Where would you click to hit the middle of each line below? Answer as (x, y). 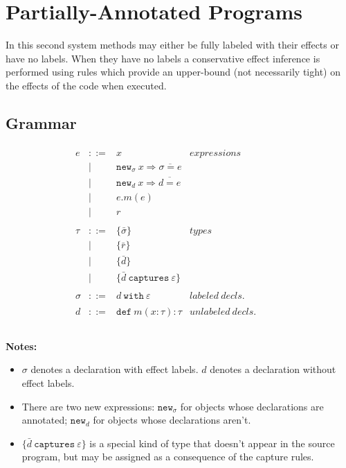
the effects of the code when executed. (86, 85)
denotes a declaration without (273, 369)
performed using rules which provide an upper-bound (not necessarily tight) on (173, 72)
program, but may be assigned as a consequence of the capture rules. (168, 457)
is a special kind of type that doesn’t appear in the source (212, 443)
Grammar (41, 122)
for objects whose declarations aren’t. (172, 420)
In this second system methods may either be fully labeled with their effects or (172, 45)
